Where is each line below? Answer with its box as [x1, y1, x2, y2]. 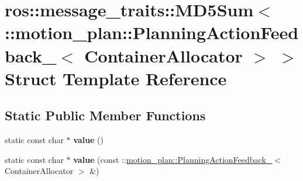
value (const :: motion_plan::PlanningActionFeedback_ [73, 153, 273, 165]
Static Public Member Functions [5, 106, 206, 124]
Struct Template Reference [5, 66, 227, 90]
